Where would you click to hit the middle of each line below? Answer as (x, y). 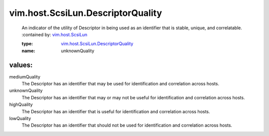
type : (27, 44)
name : (28, 51)
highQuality (21, 105)
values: (21, 65)
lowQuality (20, 118)
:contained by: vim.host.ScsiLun (55, 34)
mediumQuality (25, 76)
